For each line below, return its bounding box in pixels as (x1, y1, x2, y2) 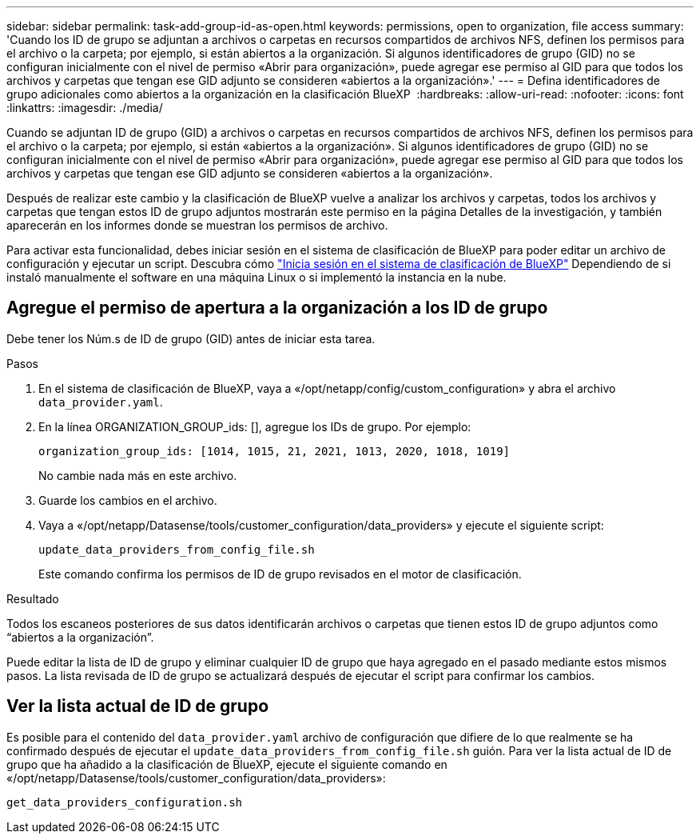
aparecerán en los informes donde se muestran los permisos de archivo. (6, 218, 388, 232)
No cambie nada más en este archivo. (38, 468, 237, 482)
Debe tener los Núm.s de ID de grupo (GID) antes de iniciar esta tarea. (6, 331, 376, 346)
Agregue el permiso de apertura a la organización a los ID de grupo (6, 298, 548, 318)
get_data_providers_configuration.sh (6, 795, 243, 809)
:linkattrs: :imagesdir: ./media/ (6, 101, 163, 114)
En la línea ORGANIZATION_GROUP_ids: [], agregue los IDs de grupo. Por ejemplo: (38, 419, 471, 434)
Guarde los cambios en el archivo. (38, 493, 217, 507)
